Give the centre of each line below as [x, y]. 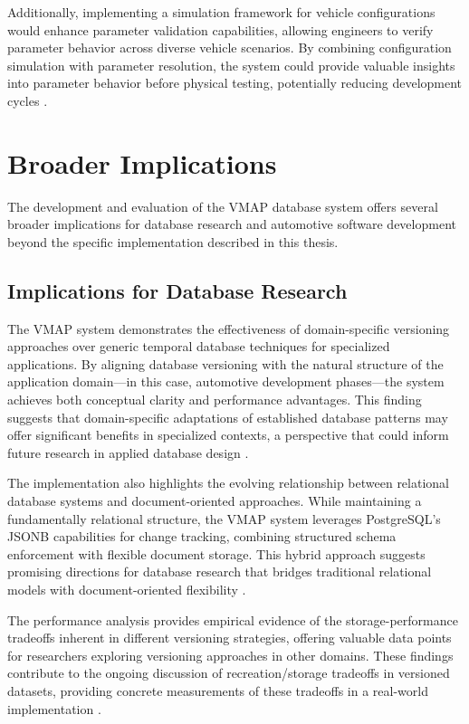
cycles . [28, 100]
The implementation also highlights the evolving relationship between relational [228, 483]
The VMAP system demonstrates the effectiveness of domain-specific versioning [229, 328]
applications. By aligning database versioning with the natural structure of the [225, 363]
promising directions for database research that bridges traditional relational [220, 572]
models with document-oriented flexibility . [127, 589]
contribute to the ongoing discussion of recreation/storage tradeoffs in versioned [229, 673]
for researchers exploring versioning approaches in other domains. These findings [230, 655]
